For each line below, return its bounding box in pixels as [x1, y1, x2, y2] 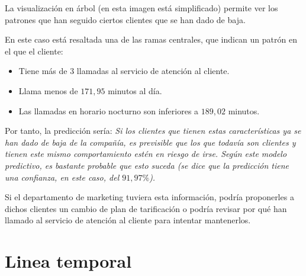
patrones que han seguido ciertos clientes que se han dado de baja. [5, 13, 246, 25]
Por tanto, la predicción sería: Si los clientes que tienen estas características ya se [5, 124, 301, 137]
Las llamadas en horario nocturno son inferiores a [18, 104, 199, 117]
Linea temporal [5, 249, 132, 273]
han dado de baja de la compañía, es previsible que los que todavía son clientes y [5, 136, 296, 148]
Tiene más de [18, 65, 67, 77]
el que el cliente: [5, 44, 63, 57]
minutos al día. [108, 84, 162, 97]
